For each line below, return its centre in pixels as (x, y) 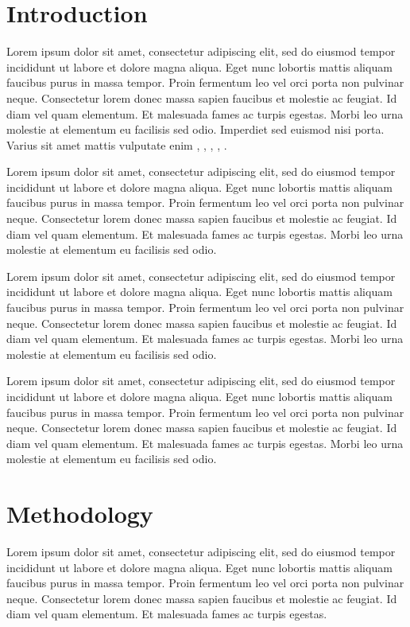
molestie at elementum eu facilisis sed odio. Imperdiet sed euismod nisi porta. (195, 129)
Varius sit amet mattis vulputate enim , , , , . (117, 144)
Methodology (80, 514)
